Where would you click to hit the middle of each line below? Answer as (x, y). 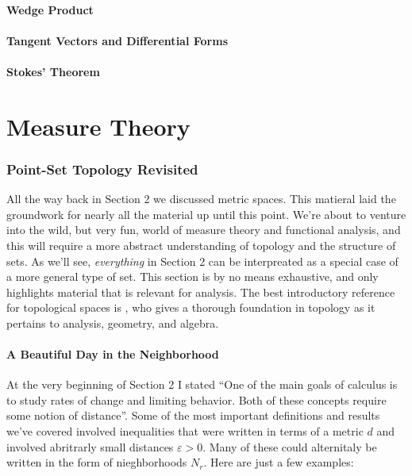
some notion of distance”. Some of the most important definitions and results (193, 415)
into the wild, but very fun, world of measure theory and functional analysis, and (204, 230)
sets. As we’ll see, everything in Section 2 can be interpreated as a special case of (202, 261)
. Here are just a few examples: (279, 462)
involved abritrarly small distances (90, 446)
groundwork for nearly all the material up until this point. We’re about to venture (206, 214)
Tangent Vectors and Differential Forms (117, 40)
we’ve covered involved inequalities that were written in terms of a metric (185, 431)
